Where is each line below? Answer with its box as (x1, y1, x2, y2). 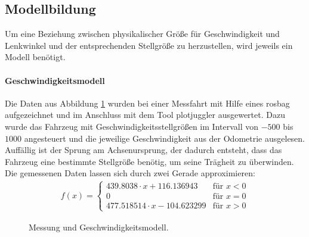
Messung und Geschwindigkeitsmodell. (29, 220, 169, 233)
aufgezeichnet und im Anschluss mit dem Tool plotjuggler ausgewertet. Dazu (5, 108, 285, 121)
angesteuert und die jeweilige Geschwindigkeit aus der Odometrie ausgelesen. (24, 132, 305, 144)
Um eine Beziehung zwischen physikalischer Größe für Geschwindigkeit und (5, 27, 280, 40)
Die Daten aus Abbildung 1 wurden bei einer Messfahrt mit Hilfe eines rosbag (5, 96, 290, 109)
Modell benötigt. (5, 51, 66, 63)
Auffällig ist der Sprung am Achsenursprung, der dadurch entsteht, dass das (5, 144, 282, 156)
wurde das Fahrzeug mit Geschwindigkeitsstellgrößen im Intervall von (5, 120, 259, 132)
